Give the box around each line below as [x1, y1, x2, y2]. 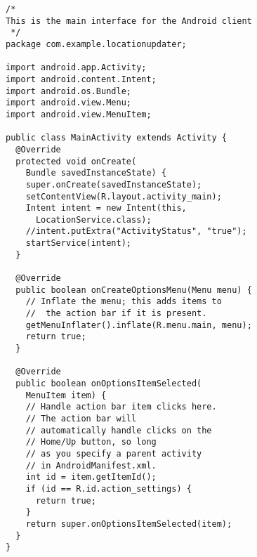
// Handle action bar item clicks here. [25, 402, 217, 412]
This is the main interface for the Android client [6, 15, 252, 26]
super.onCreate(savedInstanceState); [25, 179, 202, 190]
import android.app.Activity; [6, 63, 147, 73]
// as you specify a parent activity [25, 448, 202, 459]
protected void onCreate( [15, 156, 137, 166]
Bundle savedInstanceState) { [25, 168, 167, 178]
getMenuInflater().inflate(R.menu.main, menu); [25, 320, 252, 330]
